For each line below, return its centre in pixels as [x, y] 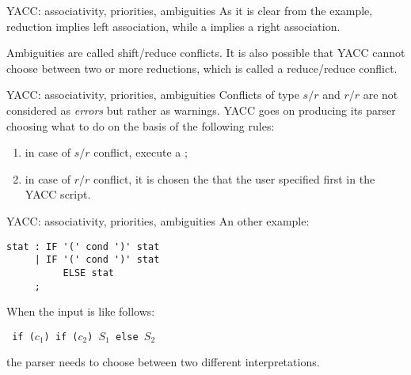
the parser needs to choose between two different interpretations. [163, 362]
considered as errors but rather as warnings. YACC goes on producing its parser [201, 110]
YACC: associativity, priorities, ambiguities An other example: [158, 220]
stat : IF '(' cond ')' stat [83, 246]
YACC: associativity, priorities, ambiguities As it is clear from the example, [190, 10]
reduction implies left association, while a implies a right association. [173, 26]
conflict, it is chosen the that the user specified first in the [234, 178]
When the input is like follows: [81, 311]
